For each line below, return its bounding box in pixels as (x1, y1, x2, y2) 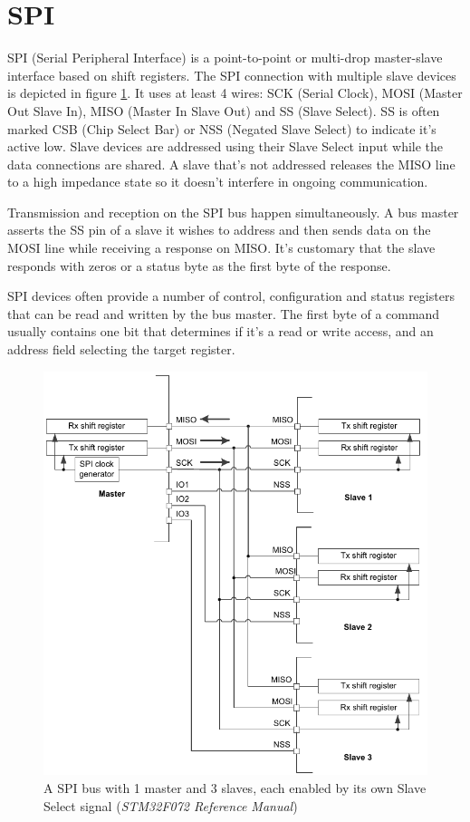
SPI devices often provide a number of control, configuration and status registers (7, 286, 455, 305)
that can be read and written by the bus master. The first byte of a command (7, 304, 440, 323)
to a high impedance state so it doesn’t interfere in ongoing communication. (7, 172, 428, 191)
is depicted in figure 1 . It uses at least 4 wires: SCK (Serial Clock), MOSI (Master (7, 83, 463, 102)
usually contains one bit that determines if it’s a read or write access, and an (7, 322, 434, 341)
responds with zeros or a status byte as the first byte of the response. (7, 256, 391, 275)
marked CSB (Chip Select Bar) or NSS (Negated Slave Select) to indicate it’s (7, 119, 436, 138)
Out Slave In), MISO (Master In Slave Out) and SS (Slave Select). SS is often (7, 101, 440, 120)
